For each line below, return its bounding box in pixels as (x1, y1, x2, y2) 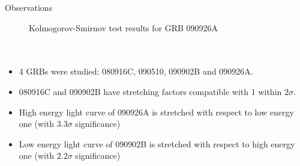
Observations (5, 1, 53, 13)
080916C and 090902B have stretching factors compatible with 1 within (19, 85, 282, 97)
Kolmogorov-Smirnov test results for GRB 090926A (29, 21, 218, 34)
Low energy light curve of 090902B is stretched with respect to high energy (19, 137, 295, 150)
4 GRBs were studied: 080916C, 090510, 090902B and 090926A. (19, 65, 253, 78)
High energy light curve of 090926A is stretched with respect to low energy (19, 105, 294, 118)
